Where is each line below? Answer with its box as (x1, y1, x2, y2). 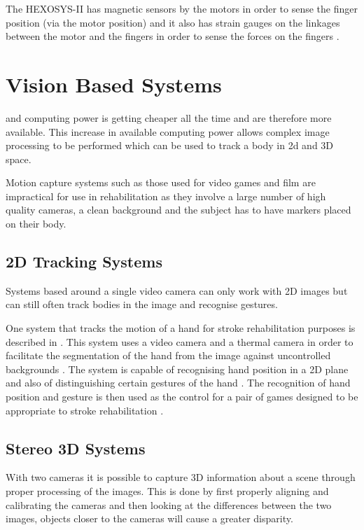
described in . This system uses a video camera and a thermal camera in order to (6, 334, 353, 349)
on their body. (6, 216, 66, 231)
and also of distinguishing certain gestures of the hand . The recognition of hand (6, 375, 351, 390)
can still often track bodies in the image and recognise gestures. (6, 297, 278, 312)
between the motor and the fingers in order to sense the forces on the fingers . (6, 29, 339, 43)
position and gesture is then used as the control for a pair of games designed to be (6, 389, 358, 404)
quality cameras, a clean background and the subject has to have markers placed (6, 202, 351, 217)
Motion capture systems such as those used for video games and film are (6, 175, 316, 190)
